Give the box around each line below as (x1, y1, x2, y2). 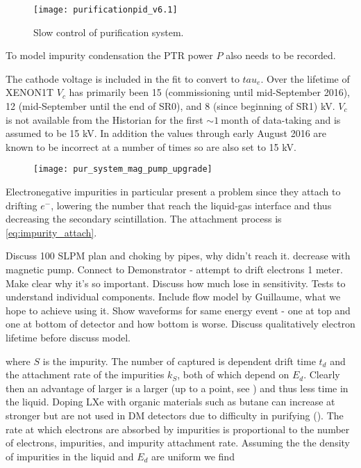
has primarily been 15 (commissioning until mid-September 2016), (69, 85, 350, 99)
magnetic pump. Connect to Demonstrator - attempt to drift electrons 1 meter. (6, 262, 343, 277)
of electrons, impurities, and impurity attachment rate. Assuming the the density (6, 435, 350, 450)
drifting (6, 197, 37, 212)
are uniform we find (151, 449, 235, 463)
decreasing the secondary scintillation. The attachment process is (6, 211, 282, 226)
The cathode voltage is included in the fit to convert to (6, 71, 240, 86)
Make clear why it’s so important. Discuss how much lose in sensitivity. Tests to (6, 275, 346, 290)
